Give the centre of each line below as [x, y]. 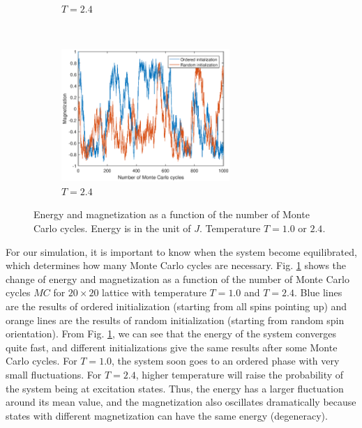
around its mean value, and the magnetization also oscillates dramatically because [181, 402]
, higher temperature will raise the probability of [240, 374]
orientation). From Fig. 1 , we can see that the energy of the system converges [171, 334]
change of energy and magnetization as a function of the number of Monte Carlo [178, 278]
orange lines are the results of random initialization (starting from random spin [175, 320]
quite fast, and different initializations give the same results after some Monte [172, 347]
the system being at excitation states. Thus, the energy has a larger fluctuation [175, 388]
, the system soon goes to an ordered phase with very [226, 361]
